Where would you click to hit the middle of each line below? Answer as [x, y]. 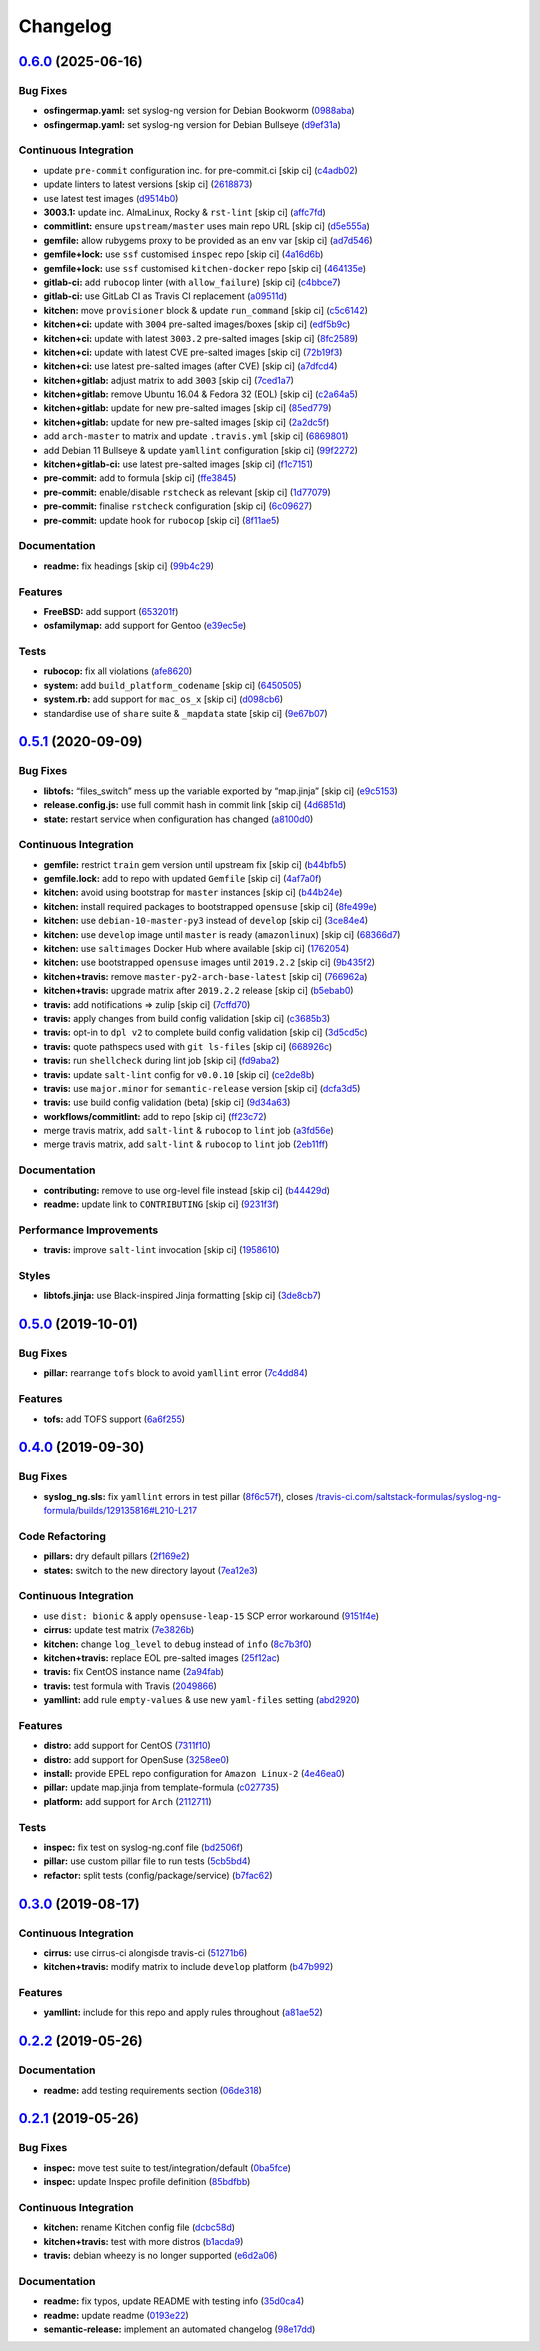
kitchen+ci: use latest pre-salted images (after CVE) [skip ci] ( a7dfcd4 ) [190, 366]
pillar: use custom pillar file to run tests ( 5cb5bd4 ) [147, 1861]
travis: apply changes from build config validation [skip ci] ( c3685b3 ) [187, 1018]
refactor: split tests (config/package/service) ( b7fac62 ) [158, 1875]
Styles [34, 1275]
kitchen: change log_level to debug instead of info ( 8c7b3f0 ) [177, 1644]
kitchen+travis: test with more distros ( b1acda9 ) [143, 2241]
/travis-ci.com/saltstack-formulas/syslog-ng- [408, 1496]
